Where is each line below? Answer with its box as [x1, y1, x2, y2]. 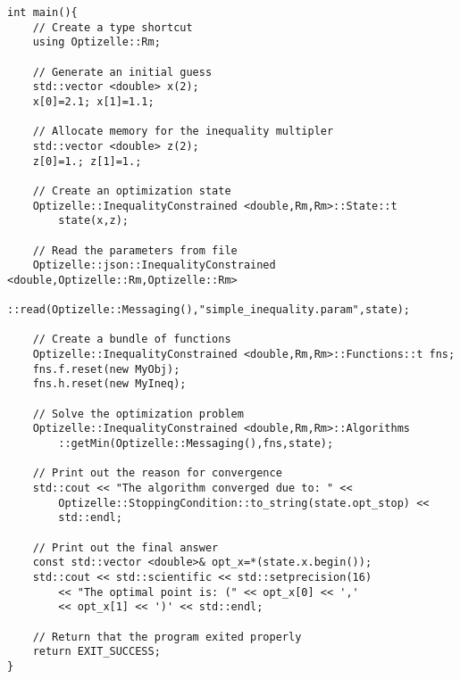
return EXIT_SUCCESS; [32, 645, 161, 658]
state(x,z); [58, 214, 130, 228]
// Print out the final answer [32, 541, 219, 554]
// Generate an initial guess [32, 65, 213, 79]
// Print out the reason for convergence [32, 467, 282, 480]
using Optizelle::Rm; [32, 36, 161, 49]
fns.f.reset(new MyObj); [32, 362, 180, 376]
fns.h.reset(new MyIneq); [32, 377, 187, 391]
